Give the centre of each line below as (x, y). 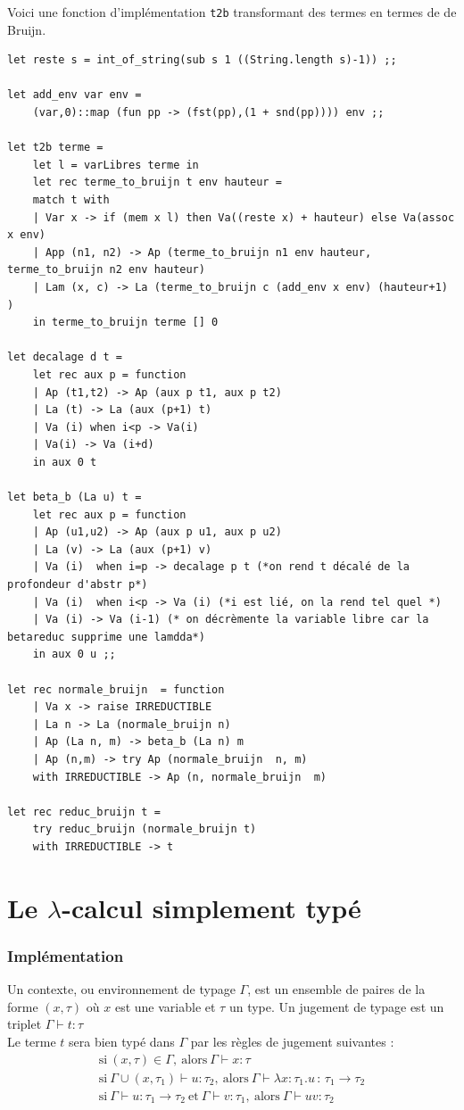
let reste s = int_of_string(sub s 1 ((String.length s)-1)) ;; (202, 60)
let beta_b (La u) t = (75, 497)
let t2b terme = (55, 148)
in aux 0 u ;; (74, 654)
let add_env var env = (75, 95)
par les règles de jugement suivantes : (292, 1041)
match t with (71, 200)
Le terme (32, 1041)
